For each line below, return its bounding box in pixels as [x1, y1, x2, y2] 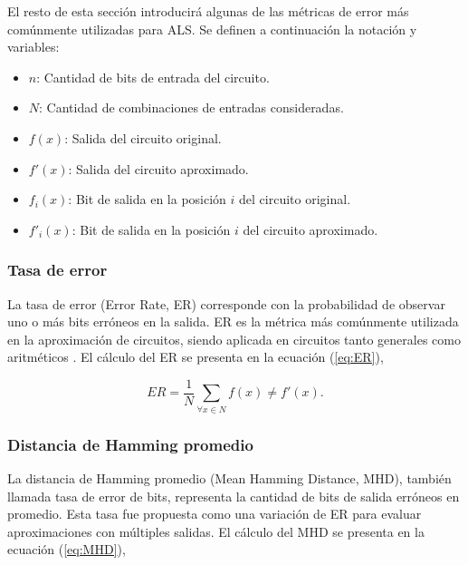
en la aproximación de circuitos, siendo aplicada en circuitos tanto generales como [7, 329, 461, 348]
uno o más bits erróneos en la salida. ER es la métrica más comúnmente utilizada [7, 312, 459, 331]
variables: [7, 37, 60, 56]
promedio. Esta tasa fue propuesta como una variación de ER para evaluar [7, 504, 422, 523]
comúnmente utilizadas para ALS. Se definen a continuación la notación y [7, 19, 417, 38]
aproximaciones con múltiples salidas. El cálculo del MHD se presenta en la [7, 521, 425, 541]
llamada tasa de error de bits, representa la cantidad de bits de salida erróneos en [7, 486, 460, 505]
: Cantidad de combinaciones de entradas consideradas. [39, 98, 344, 117]
